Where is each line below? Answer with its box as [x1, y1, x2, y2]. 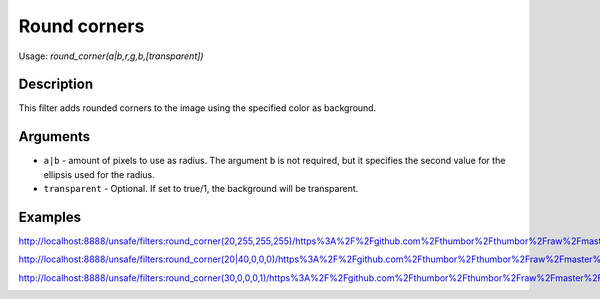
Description [18, 76, 94, 93]
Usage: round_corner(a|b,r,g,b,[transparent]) [18, 50, 204, 62]
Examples [18, 208, 82, 225]
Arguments [18, 128, 91, 145]
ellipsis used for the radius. [43, 168, 155, 180]
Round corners [18, 15, 145, 37]
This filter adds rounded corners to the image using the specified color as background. [18, 102, 377, 114]
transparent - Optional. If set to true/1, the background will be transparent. [43, 183, 359, 195]
